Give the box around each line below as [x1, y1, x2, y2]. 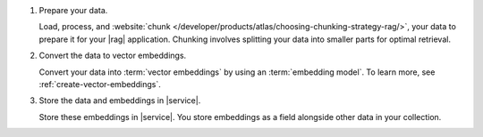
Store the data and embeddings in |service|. [38, 95, 201, 106]
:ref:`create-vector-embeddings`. [38, 78, 161, 89]
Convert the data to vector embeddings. [38, 50, 187, 61]
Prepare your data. [38, 5, 108, 15]
